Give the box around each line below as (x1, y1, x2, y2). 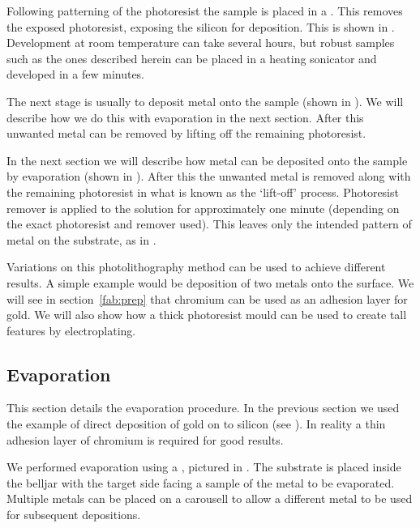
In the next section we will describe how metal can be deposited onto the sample (6, 151, 408, 168)
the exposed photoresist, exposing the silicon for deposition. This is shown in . (6, 18, 395, 35)
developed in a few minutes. (6, 66, 145, 83)
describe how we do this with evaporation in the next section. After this (6, 109, 364, 126)
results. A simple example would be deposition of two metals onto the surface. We (6, 274, 414, 291)
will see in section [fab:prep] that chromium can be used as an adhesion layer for (6, 290, 408, 307)
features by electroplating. (6, 321, 136, 339)
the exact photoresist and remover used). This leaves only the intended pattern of (6, 215, 412, 232)
